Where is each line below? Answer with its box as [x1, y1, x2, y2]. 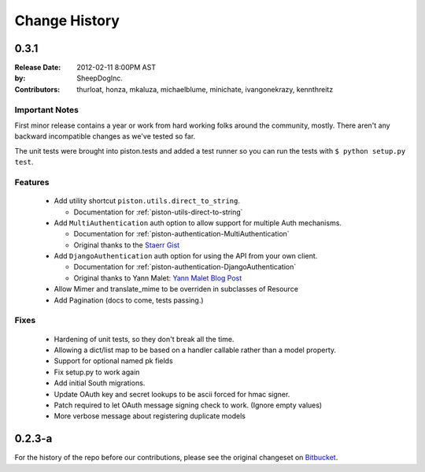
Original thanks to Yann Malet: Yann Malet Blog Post [73, 273, 242, 283]
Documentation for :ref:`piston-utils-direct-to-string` [73, 207, 243, 217]
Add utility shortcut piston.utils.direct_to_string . [54, 196, 240, 206]
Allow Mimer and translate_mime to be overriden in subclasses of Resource [54, 284, 299, 294]
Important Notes [14, 104, 79, 115]
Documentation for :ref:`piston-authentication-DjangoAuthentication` [73, 262, 297, 272]
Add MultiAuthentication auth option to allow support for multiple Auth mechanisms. [54, 217, 342, 228]
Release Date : [14, 63, 61, 72]
